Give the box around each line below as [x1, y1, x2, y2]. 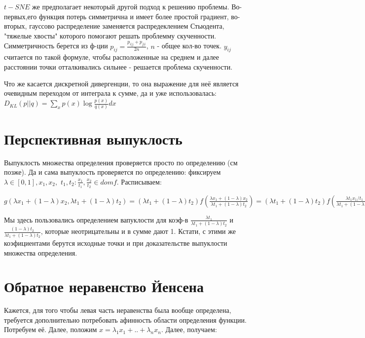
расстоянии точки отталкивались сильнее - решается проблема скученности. [4, 62, 233, 72]
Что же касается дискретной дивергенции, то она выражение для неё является [4, 78, 239, 88]
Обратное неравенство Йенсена [4, 276, 204, 297]
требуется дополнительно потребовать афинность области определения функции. [4, 314, 247, 325]
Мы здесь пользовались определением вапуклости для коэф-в [4, 214, 188, 225]
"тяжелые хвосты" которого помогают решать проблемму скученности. [4, 30, 217, 40]
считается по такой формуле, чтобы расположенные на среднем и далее [4, 52, 219, 62]
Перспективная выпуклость [4, 128, 182, 149]
